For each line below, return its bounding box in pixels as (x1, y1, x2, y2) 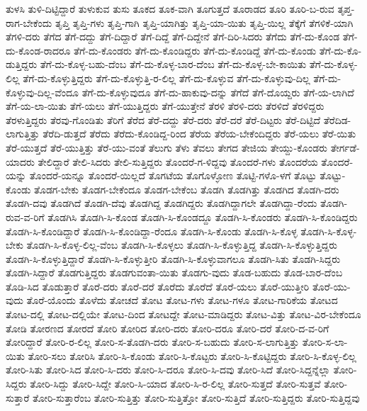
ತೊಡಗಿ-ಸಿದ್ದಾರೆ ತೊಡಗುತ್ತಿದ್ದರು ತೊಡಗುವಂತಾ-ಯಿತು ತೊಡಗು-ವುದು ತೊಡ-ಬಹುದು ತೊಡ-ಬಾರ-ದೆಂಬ (6, 265, 343, 280)
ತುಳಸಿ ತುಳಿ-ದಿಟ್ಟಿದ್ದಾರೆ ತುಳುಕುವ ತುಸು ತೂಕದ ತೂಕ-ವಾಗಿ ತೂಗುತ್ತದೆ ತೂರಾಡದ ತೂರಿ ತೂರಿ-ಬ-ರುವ (6, 1, 334, 16)
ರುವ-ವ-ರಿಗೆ (6, 209, 45, 224)
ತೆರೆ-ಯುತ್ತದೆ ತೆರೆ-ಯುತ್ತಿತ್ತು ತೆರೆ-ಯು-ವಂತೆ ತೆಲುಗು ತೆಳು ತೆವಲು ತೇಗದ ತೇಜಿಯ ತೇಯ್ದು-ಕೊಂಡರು (6, 140, 327, 154)
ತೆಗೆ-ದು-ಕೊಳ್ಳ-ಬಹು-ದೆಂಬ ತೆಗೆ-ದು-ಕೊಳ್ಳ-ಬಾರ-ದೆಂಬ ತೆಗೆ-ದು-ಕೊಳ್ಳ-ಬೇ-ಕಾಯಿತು (40, 57, 307, 72)
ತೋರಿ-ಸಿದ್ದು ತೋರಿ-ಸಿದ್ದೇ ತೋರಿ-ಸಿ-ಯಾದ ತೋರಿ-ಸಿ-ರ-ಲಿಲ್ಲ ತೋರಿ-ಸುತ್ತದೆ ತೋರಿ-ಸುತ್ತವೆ (30, 376, 321, 391)
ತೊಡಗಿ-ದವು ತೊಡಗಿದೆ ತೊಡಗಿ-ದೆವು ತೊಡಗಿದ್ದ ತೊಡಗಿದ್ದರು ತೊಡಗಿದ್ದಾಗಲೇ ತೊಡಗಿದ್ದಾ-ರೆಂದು (6, 196, 317, 210)
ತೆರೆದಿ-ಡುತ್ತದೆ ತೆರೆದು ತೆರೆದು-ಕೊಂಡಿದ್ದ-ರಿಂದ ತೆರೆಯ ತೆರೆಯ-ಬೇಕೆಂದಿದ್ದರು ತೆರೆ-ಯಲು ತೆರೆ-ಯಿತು (43, 126, 356, 141)
